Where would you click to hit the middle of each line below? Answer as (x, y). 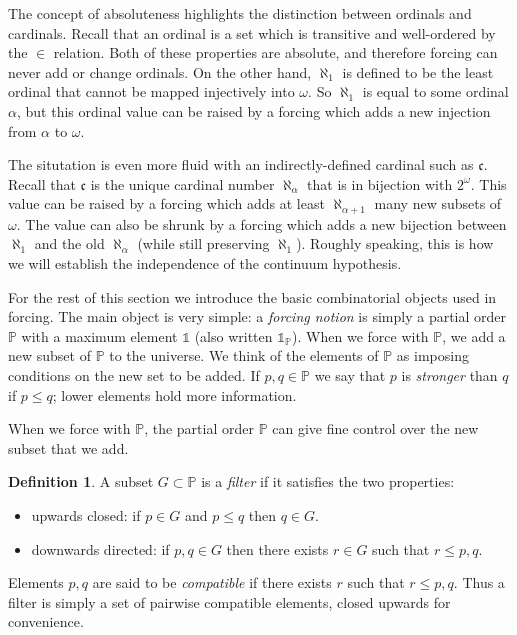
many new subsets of (438, 203)
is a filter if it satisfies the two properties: (328, 481)
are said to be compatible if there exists (212, 582)
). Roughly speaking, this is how (395, 243)
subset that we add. (68, 447)
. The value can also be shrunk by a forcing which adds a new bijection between (261, 223)
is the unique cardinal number (182, 183)
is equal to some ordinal (435, 91)
